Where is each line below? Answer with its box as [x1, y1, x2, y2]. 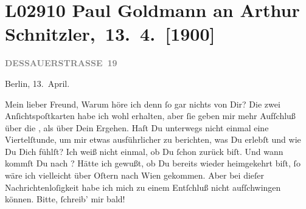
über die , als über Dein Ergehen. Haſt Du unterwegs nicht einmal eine [5, 121, 269, 134]
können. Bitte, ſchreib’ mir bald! [5, 193, 125, 205]
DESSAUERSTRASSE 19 [5, 57, 117, 69]
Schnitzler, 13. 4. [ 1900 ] [5, 21, 215, 46]
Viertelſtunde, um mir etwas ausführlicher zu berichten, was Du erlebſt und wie [5, 133, 301, 146]
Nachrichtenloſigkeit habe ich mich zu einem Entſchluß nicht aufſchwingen [5, 180, 281, 193]
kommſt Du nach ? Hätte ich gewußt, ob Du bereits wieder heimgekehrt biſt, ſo [5, 157, 301, 170]
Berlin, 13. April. [5, 77, 70, 89]
